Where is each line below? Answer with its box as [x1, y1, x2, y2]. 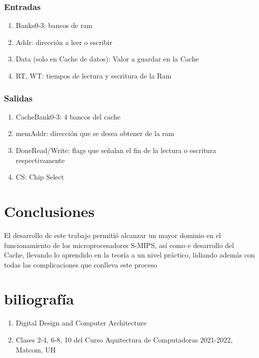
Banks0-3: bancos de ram [15, 20, 93, 30]
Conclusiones [4, 200, 95, 221]
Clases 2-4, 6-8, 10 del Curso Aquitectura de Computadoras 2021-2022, [15, 334, 233, 344]
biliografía [4, 288, 74, 309]
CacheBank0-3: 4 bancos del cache [15, 111, 121, 121]
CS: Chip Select [15, 171, 64, 182]
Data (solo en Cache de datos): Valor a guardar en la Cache [15, 53, 199, 64]
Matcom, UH [15, 344, 56, 354]
